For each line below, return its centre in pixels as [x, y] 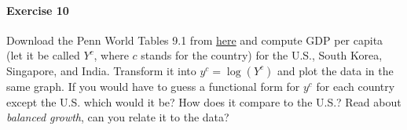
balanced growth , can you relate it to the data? [118, 117]
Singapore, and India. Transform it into [101, 70]
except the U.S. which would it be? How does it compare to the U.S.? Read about [204, 101]
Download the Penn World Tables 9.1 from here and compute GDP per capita [195, 40]
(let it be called [43, 55]
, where [111, 55]
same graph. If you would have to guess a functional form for [153, 86]
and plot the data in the [335, 70]
